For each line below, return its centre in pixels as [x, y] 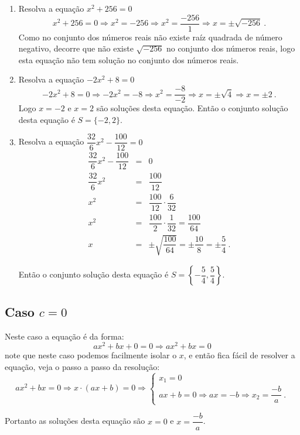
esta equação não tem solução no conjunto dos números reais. [129, 59]
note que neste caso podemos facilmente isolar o [91, 355]
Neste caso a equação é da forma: [64, 336]
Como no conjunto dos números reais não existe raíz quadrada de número [150, 37]
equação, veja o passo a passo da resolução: [82, 366]
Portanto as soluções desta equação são [75, 421]
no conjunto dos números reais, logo [231, 48]
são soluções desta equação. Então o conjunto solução [192, 108]
